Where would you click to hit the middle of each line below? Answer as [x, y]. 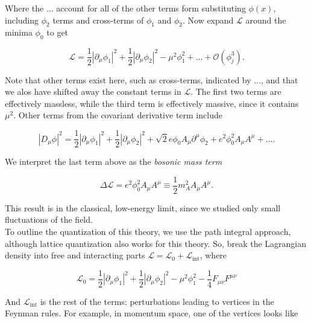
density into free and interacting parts [75, 255]
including [22, 20]
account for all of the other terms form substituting [151, 8]
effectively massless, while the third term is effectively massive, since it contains [152, 103]
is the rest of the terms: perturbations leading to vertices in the [157, 301]
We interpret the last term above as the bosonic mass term [114, 161]
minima [19, 32]
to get [58, 32]
